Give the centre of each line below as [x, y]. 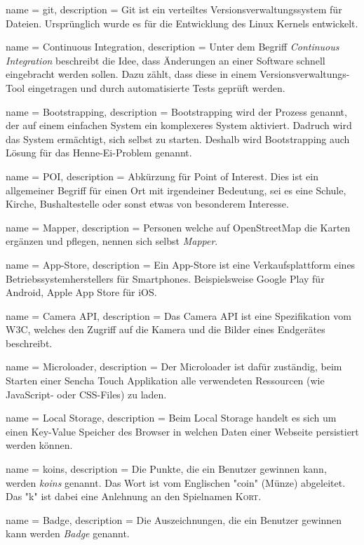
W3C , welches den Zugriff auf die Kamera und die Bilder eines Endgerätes [166, 329]
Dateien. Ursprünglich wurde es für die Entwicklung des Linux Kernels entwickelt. [182, 23]
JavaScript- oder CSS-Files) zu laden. [86, 394]
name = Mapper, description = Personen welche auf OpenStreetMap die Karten [178, 227]
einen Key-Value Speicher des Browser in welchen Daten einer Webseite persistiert [182, 431]
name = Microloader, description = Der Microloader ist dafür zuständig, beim [174, 366]
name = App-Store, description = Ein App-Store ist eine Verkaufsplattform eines [181, 264]
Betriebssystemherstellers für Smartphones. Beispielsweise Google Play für [165, 278]
